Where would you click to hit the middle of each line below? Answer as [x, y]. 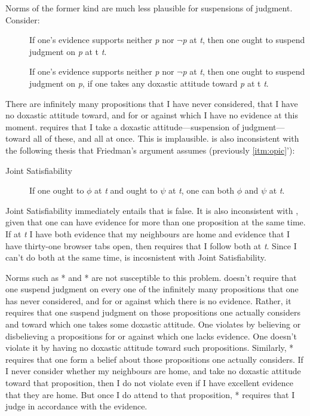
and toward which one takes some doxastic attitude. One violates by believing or [153, 324]
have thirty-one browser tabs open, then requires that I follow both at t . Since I [151, 245]
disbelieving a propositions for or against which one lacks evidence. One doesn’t [151, 336]
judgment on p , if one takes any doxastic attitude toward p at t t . [149, 83]
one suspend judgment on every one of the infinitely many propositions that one [152, 289]
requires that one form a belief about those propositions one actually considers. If [154, 359]
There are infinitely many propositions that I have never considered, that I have [152, 103]
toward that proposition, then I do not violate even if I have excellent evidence [149, 383]
